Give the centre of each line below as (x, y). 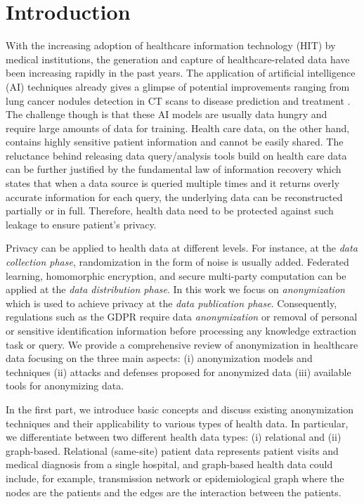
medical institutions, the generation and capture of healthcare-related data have (178, 59)
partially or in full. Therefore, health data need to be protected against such (170, 211)
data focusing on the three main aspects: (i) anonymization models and (159, 358)
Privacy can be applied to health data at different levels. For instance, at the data (182, 248)
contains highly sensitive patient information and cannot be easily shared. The (175, 142)
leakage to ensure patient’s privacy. (81, 224)
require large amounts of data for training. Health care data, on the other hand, (178, 128)
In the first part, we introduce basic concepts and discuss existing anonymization (180, 409)
